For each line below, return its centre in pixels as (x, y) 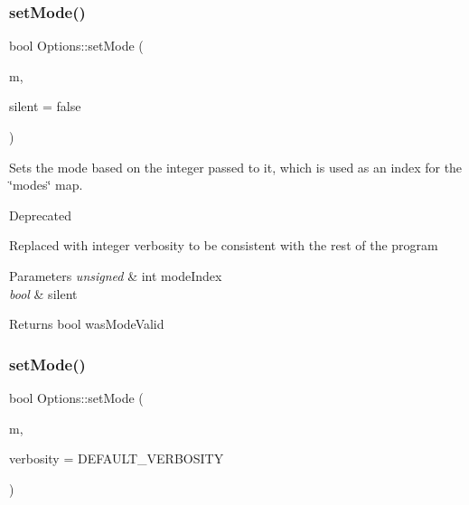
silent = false (45, 106)
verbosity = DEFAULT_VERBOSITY (117, 458)
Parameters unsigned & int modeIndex (116, 275)
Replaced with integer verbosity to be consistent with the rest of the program (224, 245)
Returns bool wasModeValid (87, 324)
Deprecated (41, 215)
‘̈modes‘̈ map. (46, 185)
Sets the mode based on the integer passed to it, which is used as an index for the (236, 167)
